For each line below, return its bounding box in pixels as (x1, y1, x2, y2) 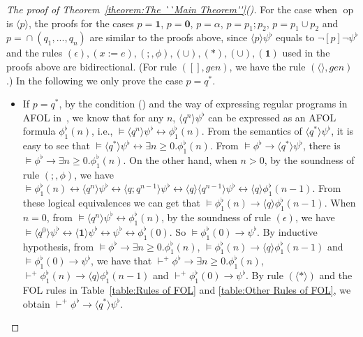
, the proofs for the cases (29, 15, 134, 30)
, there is (302, 138, 341, 153)
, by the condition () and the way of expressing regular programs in (59, 96, 348, 111)
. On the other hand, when (123, 152, 237, 167)
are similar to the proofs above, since (89, 30, 248, 45)
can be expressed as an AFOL (208, 110, 336, 124)
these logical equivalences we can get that (22, 195, 200, 210)
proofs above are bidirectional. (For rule (6, 59, 177, 73)
